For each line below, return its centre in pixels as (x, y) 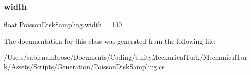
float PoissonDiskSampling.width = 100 (63, 24)
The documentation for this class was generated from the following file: (110, 40)
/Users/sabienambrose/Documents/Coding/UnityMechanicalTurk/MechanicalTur (126, 57)
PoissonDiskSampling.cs (129, 66)
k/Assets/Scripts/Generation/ (49, 66)
